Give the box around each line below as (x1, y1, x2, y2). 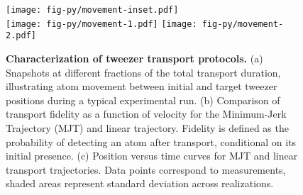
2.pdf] (6, 30, 36, 41)
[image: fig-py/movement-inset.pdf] (6, 5, 179, 15)
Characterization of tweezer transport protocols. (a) (6, 50, 263, 65)
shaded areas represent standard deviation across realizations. (6, 176, 274, 191)
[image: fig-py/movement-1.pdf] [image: (6, 18, 197, 29)
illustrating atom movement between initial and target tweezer (6, 79, 277, 94)
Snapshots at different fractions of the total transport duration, (6, 65, 281, 79)
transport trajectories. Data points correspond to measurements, (6, 162, 286, 177)
